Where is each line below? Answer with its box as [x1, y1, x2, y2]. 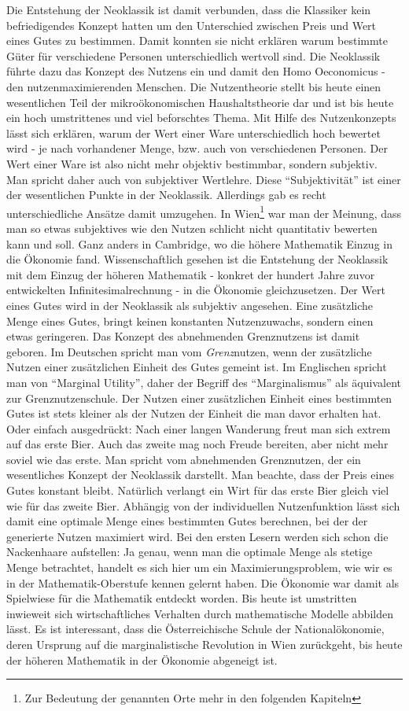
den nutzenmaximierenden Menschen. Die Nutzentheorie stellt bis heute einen [6, 78, 381, 94]
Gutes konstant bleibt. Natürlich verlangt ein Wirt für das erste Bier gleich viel [6, 482, 389, 499]
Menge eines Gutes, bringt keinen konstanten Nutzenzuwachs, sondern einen [6, 312, 374, 329]
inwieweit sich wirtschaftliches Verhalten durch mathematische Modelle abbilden [6, 605, 393, 621]
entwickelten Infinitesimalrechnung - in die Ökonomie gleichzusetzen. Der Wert [6, 282, 385, 298]
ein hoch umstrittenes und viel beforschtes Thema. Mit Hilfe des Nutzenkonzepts [6, 109, 396, 126]
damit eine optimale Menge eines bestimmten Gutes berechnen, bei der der [6, 513, 368, 529]
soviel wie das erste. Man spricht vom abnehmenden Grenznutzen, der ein [6, 451, 361, 467]
